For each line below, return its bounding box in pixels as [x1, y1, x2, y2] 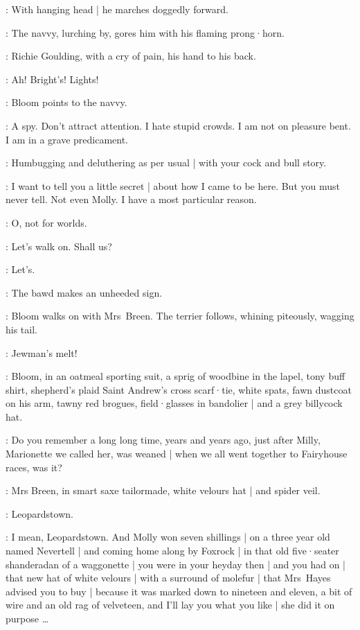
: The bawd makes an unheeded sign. [6, 285, 163, 299]
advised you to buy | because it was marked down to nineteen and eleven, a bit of [6, 584, 352, 598]
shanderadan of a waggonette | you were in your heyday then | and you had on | [6, 557, 345, 571]
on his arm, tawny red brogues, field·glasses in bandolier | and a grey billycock [6, 396, 343, 410]
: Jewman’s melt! [6, 345, 78, 360]
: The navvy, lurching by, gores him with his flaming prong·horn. [6, 25, 285, 40]
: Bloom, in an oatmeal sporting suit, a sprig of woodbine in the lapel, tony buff [6, 369, 345, 383]
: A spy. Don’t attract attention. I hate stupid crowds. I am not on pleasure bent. [6, 118, 351, 132]
